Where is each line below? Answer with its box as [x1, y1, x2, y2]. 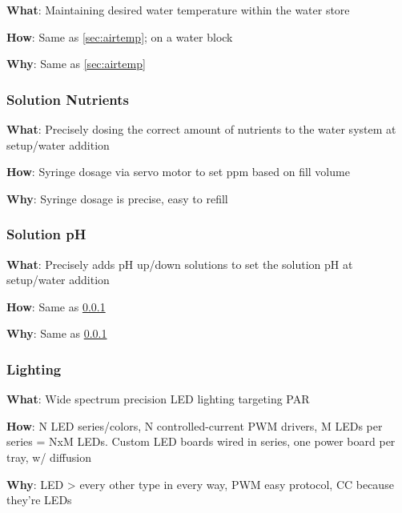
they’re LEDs [6, 491, 72, 508]
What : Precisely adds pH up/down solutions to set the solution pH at [6, 255, 353, 272]
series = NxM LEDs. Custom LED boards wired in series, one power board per [6, 433, 396, 450]
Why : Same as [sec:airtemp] [6, 55, 146, 72]
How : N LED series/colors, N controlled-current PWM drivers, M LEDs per [6, 417, 383, 434]
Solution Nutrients [6, 89, 129, 109]
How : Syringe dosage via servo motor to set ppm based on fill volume [6, 163, 350, 180]
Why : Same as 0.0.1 [6, 325, 107, 342]
